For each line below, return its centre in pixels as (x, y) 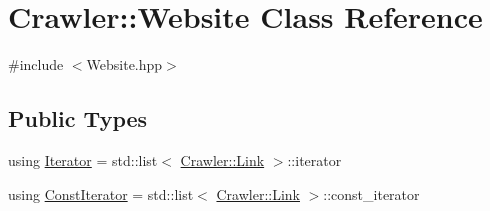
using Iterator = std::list (83, 159)
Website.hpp (124, 64)
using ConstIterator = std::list (101, 193)
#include (36, 64)
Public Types (78, 118)
